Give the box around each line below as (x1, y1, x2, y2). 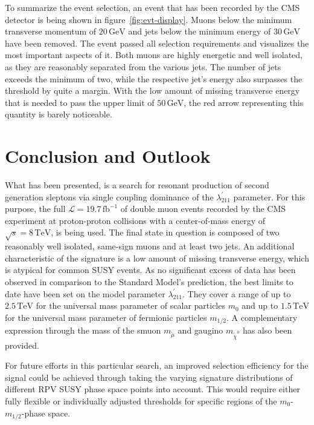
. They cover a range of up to (182, 287, 291, 300)
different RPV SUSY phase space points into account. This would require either (5, 383, 300, 395)
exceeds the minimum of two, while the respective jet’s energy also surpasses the (5, 72, 303, 85)
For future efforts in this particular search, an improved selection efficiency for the (5, 359, 309, 372)
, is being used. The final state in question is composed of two (51, 226, 280, 239)
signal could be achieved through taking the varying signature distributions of (5, 371, 293, 383)
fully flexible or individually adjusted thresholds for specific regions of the (5, 394, 277, 407)
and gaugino (178, 324, 223, 337)
